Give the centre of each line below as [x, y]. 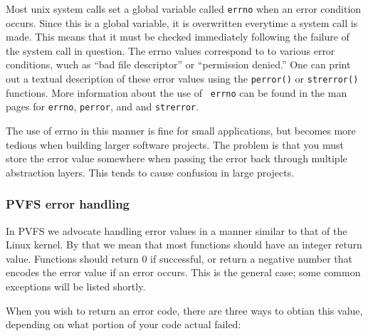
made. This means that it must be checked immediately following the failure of [178, 37]
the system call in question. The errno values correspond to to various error [170, 50]
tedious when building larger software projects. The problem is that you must [175, 144]
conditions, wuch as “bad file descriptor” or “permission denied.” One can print [178, 64]
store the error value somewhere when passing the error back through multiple [177, 158]
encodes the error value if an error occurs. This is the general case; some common [183, 272]
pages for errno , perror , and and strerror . [102, 106]
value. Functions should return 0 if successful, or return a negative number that [179, 258]
